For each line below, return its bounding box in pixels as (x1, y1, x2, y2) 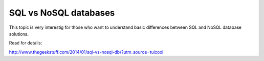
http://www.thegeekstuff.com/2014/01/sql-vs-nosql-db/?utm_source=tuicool (9, 49, 164, 55)
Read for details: (9, 40, 43, 46)
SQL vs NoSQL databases (9, 7, 115, 18)
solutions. (9, 31, 29, 37)
